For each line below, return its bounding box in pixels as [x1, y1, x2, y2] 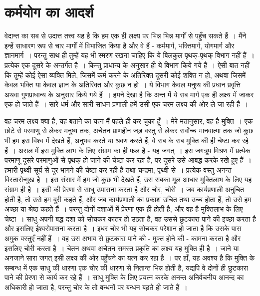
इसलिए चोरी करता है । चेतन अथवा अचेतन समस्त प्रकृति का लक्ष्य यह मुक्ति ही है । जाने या [4, 243, 239, 253]
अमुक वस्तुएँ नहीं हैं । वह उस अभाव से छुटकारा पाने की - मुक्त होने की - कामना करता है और [4, 233, 241, 243]
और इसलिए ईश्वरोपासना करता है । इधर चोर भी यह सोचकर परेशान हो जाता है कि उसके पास [4, 223, 242, 234]
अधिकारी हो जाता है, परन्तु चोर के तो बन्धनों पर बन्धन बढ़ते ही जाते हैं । [4, 282, 188, 292]
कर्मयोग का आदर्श [4, 1, 94, 22]
